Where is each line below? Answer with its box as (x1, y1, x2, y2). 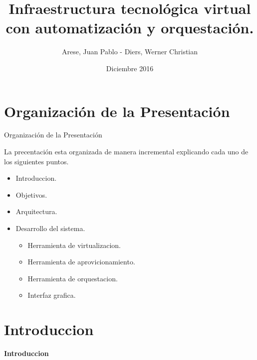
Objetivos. (15, 189, 47, 200)
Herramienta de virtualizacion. (27, 240, 121, 250)
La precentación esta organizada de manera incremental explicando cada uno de (4, 146, 249, 157)
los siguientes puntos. (4, 156, 69, 166)
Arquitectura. (15, 206, 57, 217)
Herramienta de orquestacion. (27, 273, 118, 283)
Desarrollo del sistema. (15, 223, 85, 233)
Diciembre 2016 (106, 63, 154, 73)
